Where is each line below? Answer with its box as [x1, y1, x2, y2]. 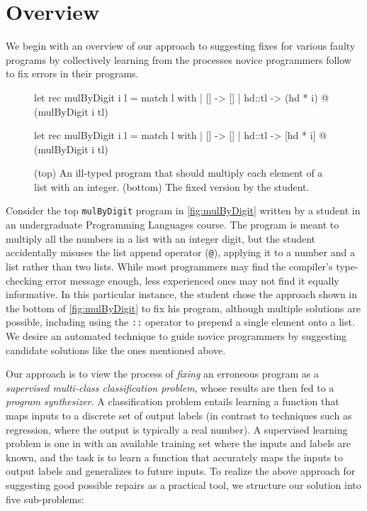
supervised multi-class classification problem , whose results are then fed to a [6, 380, 334, 395]
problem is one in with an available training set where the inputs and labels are [6, 436, 351, 451]
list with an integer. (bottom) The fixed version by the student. [34, 179, 310, 194]
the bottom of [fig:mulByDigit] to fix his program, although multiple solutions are [6, 300, 361, 315]
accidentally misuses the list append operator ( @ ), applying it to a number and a [6, 245, 355, 260]
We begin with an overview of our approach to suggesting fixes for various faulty [6, 38, 356, 53]
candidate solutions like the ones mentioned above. [6, 342, 226, 357]
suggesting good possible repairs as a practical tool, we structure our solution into [6, 477, 361, 492]
